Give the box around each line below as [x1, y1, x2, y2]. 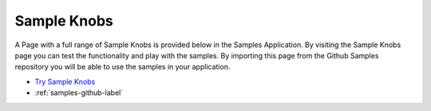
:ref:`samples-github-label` [34, 88, 124, 97]
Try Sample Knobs [34, 77, 96, 86]
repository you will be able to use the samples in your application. [14, 62, 231, 72]
